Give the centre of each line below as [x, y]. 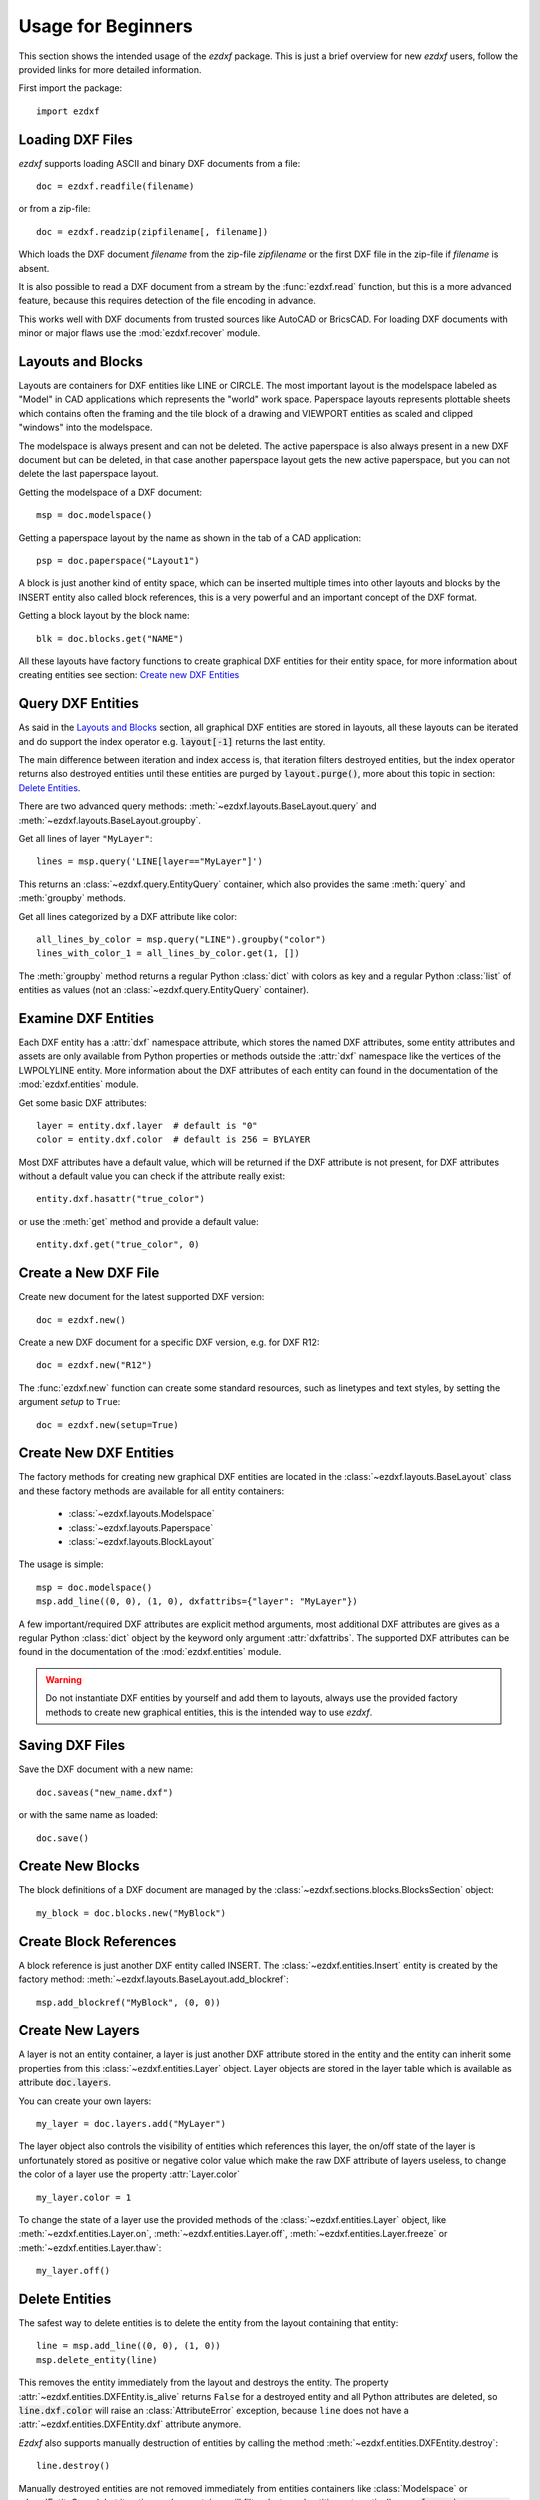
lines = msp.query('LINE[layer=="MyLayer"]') [150, 861]
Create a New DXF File [89, 1273]
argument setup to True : [69, 1402]
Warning [63, 1679]
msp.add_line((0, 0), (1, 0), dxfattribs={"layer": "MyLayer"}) [197, 1601]
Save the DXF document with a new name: [106, 1769]
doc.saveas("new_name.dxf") [105, 1792]
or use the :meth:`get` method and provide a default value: [138, 1221]
